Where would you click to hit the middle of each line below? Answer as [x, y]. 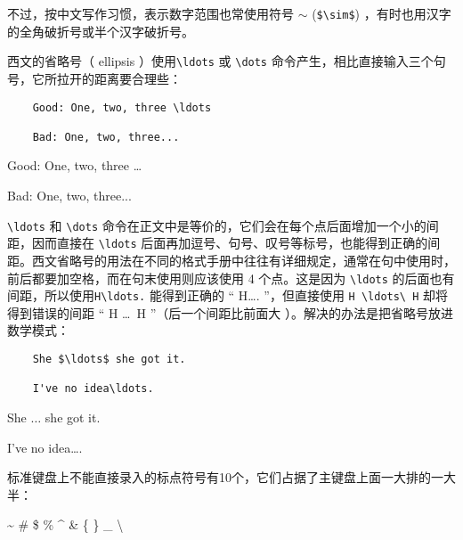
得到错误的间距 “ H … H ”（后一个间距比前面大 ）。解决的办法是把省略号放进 [230, 312]
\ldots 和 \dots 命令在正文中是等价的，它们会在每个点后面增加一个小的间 [223, 225]
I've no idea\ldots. [93, 389]
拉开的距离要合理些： [119, 78]
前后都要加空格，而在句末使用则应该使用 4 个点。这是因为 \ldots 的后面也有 [231, 278]
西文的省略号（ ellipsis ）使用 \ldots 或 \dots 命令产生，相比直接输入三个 [220, 61]
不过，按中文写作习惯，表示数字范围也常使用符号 [150, 13]
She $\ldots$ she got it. [109, 360]
